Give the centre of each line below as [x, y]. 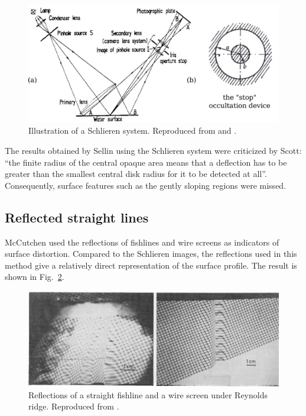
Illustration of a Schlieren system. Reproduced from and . [133, 130]
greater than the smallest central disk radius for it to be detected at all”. [136, 174]
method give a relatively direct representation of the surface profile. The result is [151, 265]
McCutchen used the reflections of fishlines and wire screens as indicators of [142, 242]
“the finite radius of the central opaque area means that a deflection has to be [146, 162]
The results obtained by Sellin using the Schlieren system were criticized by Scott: [153, 150]
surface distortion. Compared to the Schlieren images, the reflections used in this [151, 254]
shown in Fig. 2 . [35, 277]
